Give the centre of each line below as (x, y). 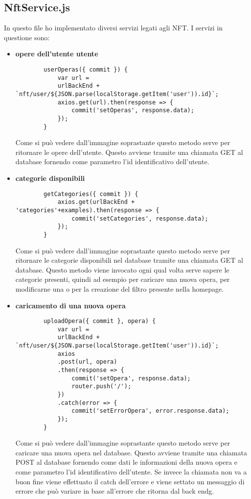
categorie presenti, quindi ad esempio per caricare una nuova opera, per (123, 279)
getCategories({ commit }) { (91, 194)
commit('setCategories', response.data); (140, 218)
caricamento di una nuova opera (70, 305)
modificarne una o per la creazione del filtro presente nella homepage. (120, 288)
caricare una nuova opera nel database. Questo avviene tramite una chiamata (131, 452)
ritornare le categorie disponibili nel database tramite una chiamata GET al (129, 260)
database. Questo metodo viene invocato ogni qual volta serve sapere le (122, 269)
